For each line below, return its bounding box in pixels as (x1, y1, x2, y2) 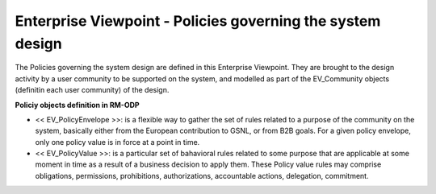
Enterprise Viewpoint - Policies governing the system (15, 12, 381, 30)
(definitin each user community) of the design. (15, 85, 170, 95)
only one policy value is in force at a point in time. (35, 137, 200, 147)
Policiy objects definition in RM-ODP (15, 100, 140, 109)
